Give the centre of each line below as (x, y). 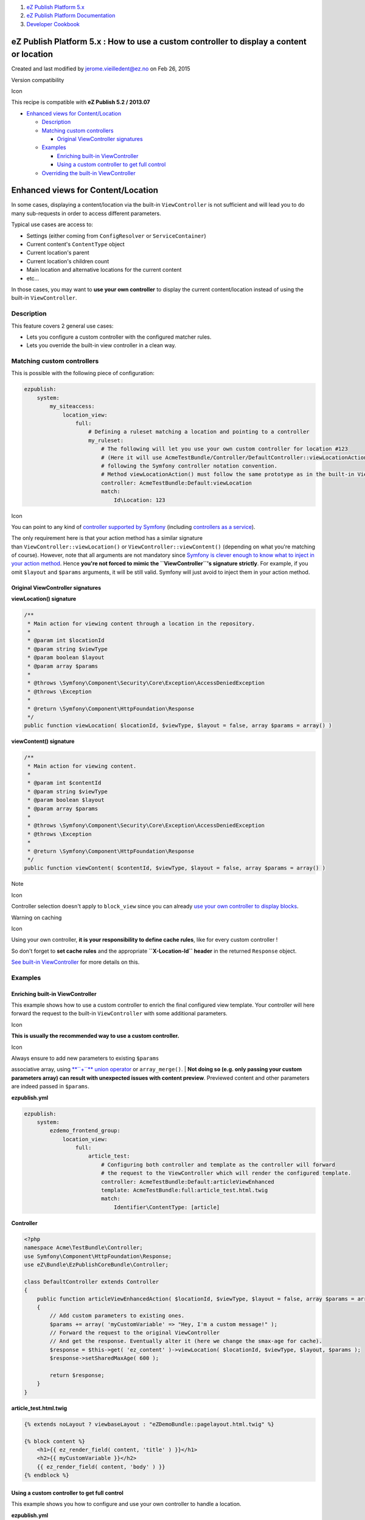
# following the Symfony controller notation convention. (189, 466)
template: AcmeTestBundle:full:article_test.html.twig (184, 1190)
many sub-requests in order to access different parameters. (86, 213)
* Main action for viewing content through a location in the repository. (141, 624)
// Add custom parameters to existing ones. (117, 1316)
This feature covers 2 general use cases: (62, 326)
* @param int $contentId (64, 783)
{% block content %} (54, 1441)
